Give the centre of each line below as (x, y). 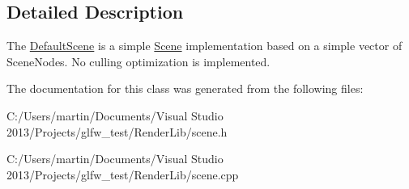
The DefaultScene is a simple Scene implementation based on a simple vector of (204, 46)
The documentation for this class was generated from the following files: (185, 88)
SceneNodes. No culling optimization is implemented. (138, 61)
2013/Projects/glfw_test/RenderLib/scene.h (117, 131)
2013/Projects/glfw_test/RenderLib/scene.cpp (123, 174)
